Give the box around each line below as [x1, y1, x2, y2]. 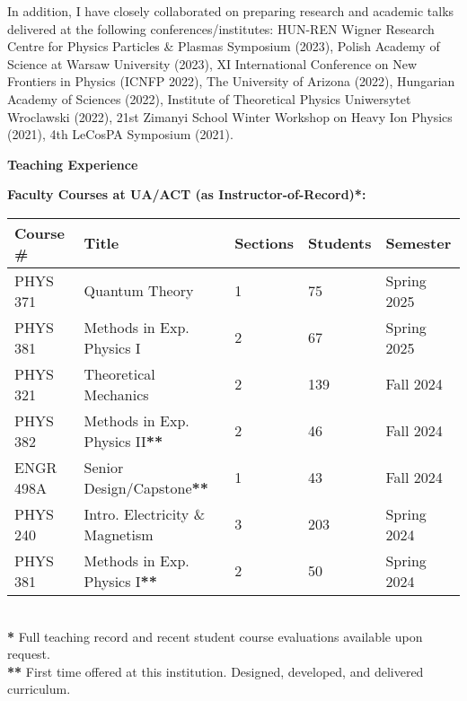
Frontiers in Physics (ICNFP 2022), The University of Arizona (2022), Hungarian [7, 72, 455, 91]
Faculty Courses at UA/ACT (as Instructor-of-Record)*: [7, 185, 366, 204]
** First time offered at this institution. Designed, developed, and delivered [7, 662, 424, 680]
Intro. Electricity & [84, 503, 206, 524]
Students [308, 232, 372, 254]
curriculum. [7, 679, 71, 698]
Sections [234, 232, 295, 254]
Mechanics [84, 383, 149, 405]
